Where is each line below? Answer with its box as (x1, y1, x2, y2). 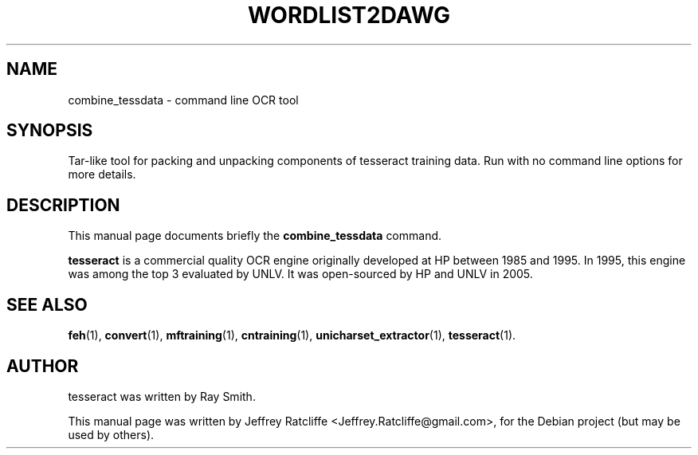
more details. (68, 167, 136, 182)
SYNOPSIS (6, 120, 93, 141)
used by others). (68, 427, 155, 441)
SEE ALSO (6, 294, 88, 315)
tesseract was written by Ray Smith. (68, 389, 256, 403)
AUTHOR (6, 355, 79, 376)
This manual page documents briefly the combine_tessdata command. (68, 229, 442, 243)
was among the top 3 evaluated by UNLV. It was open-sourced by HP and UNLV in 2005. (68, 267, 533, 281)
